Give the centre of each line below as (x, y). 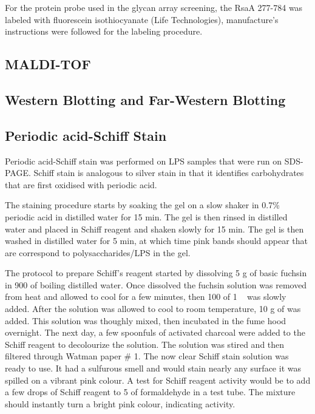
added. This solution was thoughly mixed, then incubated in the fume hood (146, 320)
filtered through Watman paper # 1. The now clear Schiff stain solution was (147, 356)
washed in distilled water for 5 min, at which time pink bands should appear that (157, 241)
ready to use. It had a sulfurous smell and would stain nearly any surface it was (153, 368)
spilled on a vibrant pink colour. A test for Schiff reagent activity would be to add (158, 380)
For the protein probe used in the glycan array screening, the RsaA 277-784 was (154, 7)
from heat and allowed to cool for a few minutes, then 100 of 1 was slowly (146, 297)
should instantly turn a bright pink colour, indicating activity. (120, 403)
